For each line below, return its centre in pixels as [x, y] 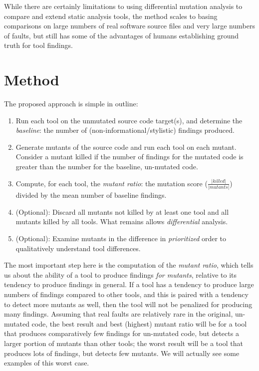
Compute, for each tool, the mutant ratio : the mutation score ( [112, 183]
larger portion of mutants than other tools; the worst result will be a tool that [124, 343]
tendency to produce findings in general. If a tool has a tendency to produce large [129, 284]
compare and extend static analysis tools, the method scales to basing [111, 16]
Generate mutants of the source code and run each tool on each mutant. [126, 147]
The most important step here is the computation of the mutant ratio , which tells [129, 265]
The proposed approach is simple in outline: [71, 104]
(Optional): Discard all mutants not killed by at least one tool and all [122, 211]
